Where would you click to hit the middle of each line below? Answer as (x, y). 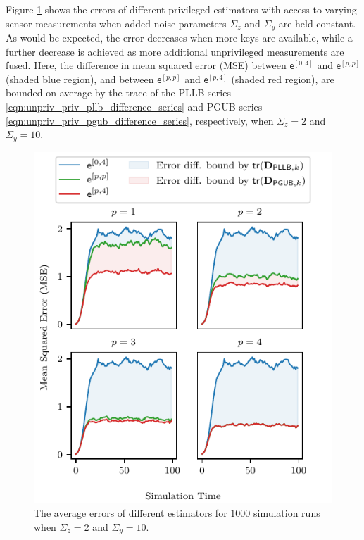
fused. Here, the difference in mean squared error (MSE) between (146, 65)
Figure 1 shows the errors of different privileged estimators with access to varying (181, 9)
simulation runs (287, 513)
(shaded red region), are (283, 79)
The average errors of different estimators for (131, 513)
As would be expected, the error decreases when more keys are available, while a (179, 38)
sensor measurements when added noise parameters (116, 23)
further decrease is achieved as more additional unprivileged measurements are (175, 51)
